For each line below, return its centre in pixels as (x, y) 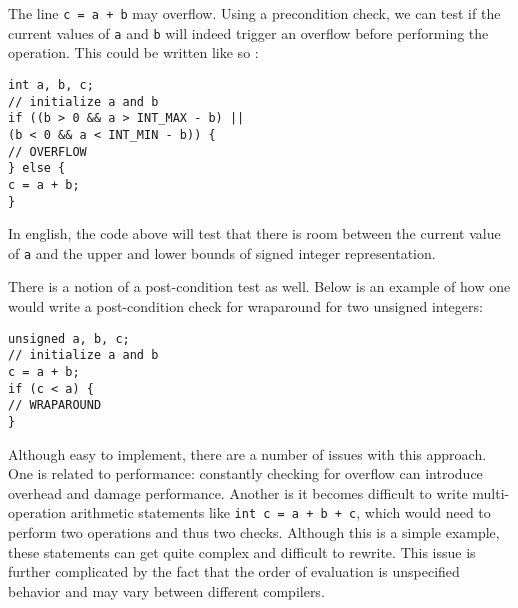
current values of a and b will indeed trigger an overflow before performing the (248, 32)
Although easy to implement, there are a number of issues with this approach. (247, 453)
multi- (491, 492)
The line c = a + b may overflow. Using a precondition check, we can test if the (254, 13)
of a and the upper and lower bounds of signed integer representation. (222, 252)
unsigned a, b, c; (69, 338)
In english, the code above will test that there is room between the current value (254, 233)
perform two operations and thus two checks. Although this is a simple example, (254, 531)
